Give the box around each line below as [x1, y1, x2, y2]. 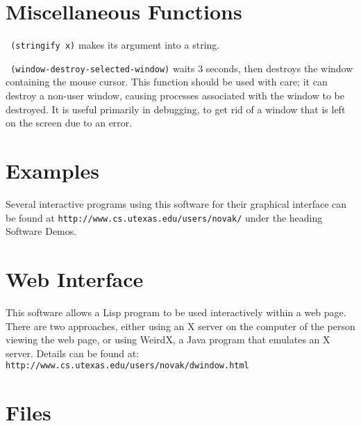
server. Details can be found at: [6, 345, 140, 360]
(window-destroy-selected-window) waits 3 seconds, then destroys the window [10, 60, 353, 75]
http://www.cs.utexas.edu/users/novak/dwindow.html [6, 361, 249, 371]
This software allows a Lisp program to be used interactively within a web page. [6, 304, 346, 319]
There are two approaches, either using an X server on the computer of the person [6, 318, 355, 333]
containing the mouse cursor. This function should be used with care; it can [6, 74, 328, 89]
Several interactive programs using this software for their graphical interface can [6, 196, 347, 211]
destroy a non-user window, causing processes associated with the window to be [6, 88, 344, 103]
